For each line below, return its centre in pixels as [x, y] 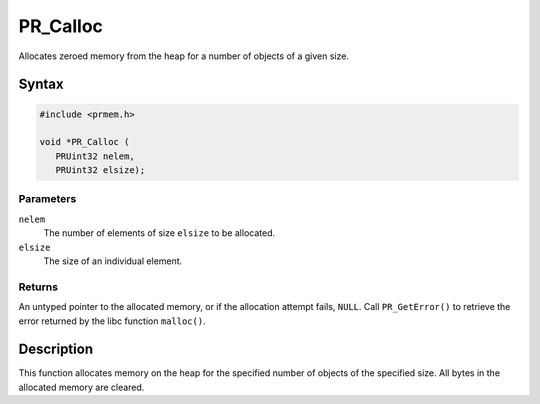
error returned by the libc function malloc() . [112, 321]
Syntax [41, 84]
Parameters [47, 199]
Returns [38, 287]
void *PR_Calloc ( [84, 142]
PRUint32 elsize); [100, 170]
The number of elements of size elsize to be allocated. [159, 233]
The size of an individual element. [113, 261]
